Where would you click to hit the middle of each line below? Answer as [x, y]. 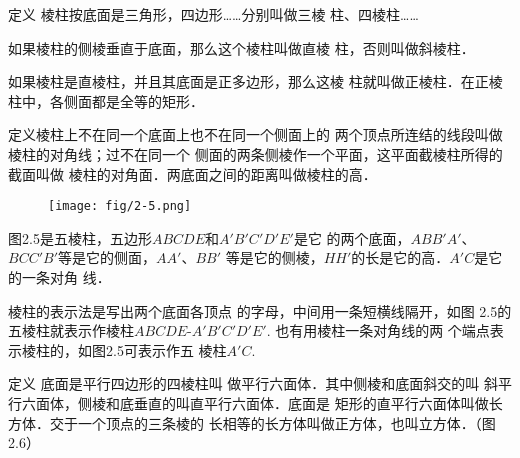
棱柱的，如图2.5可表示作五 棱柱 [124, 349]
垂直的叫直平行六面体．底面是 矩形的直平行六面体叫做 [311, 402]
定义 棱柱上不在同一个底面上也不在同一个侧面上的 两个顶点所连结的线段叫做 [255, 134]
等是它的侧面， [107, 257]
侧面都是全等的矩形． [133, 100]
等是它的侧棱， [274, 257]
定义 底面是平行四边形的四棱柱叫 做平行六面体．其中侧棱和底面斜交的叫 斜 [253, 383]
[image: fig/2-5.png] [120, 206]
